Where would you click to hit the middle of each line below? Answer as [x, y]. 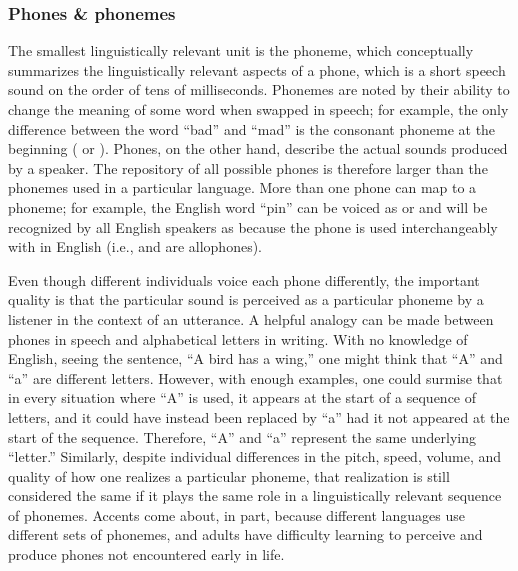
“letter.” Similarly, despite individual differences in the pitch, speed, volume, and [255, 456]
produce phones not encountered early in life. [146, 554]
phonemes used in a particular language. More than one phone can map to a [242, 187]
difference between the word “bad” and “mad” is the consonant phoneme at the [252, 128]
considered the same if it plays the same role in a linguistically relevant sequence [255, 495]
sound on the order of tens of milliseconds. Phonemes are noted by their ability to [259, 89]
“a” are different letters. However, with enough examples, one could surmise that [255, 377]
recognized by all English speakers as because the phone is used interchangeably [253, 226]
